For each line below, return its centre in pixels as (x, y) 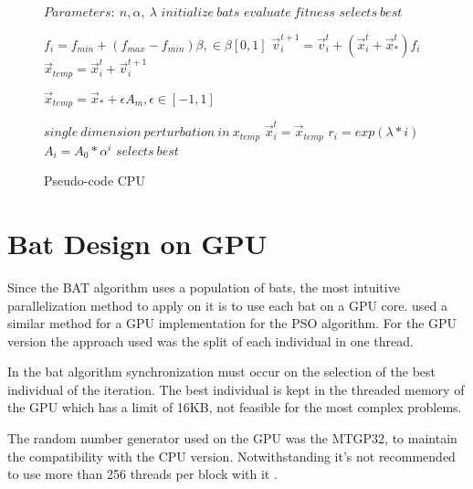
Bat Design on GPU (137, 243)
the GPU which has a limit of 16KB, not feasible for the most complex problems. (235, 407)
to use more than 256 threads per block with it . (142, 474)
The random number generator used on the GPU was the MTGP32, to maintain (232, 438)
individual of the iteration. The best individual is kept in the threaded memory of (236, 389)
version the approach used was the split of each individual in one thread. (210, 340)
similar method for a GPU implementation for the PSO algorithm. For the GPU (232, 323)
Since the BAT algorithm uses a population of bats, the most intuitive (204, 287)
